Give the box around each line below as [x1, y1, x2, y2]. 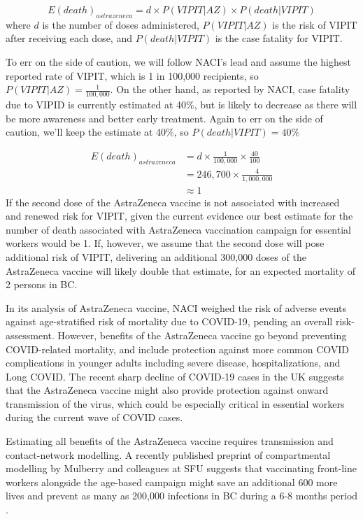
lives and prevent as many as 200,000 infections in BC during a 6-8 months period [6, 488, 358, 503]
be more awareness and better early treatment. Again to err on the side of [6, 111, 323, 125]
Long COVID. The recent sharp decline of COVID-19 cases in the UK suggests [6, 369, 344, 383]
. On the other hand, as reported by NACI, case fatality [110, 82, 350, 97]
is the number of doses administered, [42, 17, 199, 31]
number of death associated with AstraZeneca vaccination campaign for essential [6, 222, 351, 236]
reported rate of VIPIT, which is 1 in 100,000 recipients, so [6, 68, 259, 83]
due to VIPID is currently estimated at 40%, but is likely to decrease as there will [6, 97, 357, 111]
